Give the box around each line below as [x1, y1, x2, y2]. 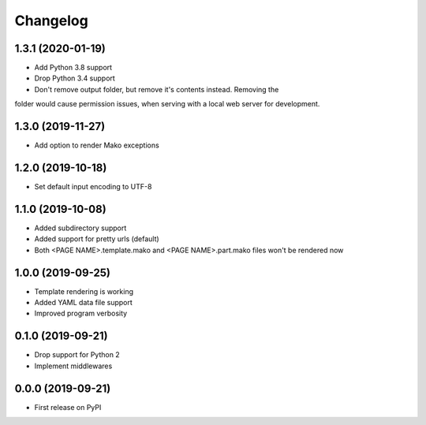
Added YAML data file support [34, 298, 133, 308]
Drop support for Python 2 [34, 350, 120, 360]
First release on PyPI [34, 402, 102, 412]
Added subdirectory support [34, 223, 127, 233]
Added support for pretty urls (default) [34, 234, 159, 244]
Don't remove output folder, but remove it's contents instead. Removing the [34, 84, 279, 94]
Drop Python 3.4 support [34, 73, 116, 83]
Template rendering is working [34, 286, 134, 296]
